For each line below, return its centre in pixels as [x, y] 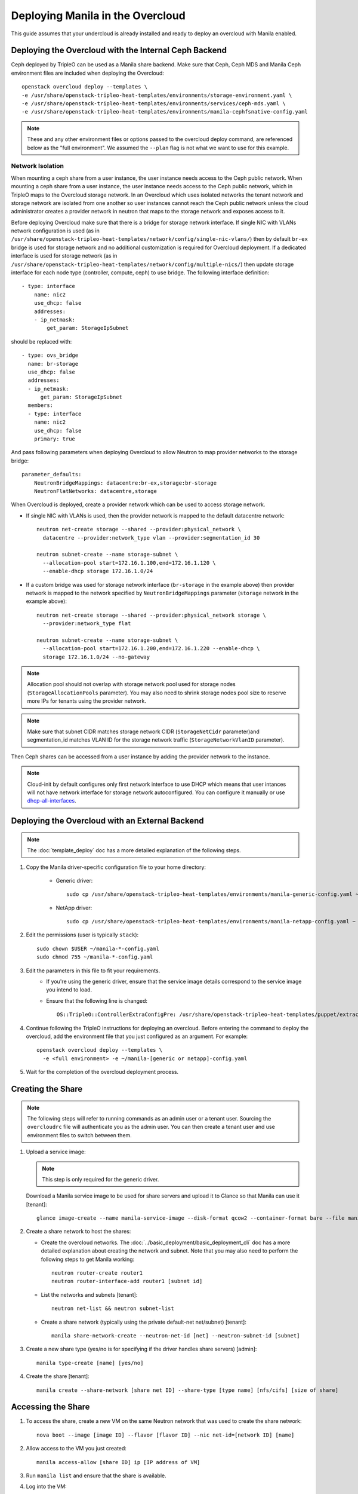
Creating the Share [47, 1089]
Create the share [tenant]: [58, 1376]
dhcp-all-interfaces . [52, 801]
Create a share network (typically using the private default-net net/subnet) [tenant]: [144, 1322]
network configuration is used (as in [55, 231]
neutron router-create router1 [97, 1273]
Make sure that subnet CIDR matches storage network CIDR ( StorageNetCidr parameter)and [143, 731]
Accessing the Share [50, 1407]
